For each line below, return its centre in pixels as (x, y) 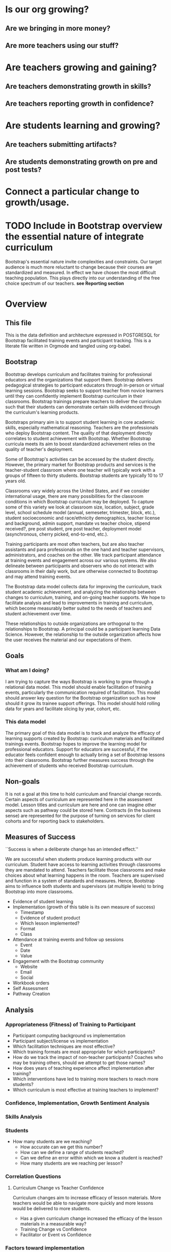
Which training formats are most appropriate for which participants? (84, 1052)
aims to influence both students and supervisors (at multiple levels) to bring (84, 886)
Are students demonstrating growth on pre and (81, 162)
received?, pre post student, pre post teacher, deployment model (73, 528)
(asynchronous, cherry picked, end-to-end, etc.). (57, 534)
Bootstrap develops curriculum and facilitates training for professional (78, 374)
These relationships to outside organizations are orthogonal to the (74, 623)
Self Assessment (30, 989)
